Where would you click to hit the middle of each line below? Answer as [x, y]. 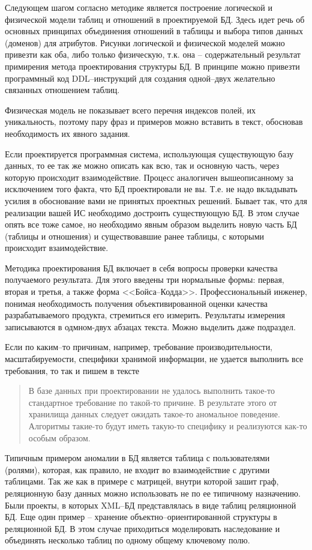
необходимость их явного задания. [67, 133]
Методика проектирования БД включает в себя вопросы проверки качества [141, 267]
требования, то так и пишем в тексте [72, 370]
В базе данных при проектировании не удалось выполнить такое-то [152, 391]
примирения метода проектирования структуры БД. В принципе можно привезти [152, 66]
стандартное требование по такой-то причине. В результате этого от [153, 402]
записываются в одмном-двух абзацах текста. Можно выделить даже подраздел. [150, 326]
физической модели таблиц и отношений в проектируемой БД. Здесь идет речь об [155, 19]
